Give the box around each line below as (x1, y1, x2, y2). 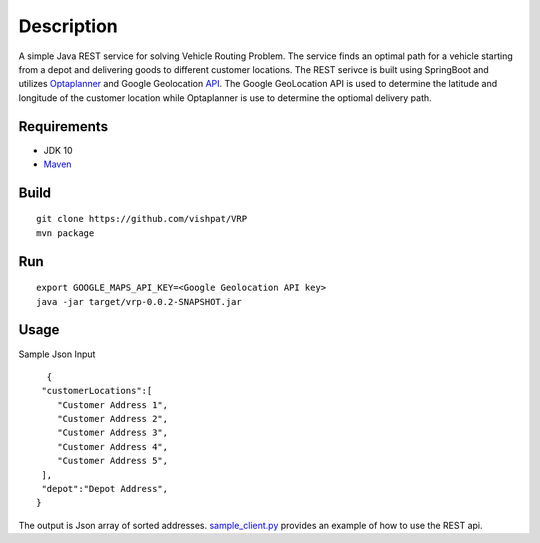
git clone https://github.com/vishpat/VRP (36, 213, 248, 225)
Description (18, 15, 119, 37)
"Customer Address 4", (56, 441, 169, 452)
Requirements (18, 118, 109, 135)
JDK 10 (43, 144, 73, 156)
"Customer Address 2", (56, 413, 169, 425)
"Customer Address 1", (56, 399, 169, 410)
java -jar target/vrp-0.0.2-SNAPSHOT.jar (36, 296, 242, 307)
